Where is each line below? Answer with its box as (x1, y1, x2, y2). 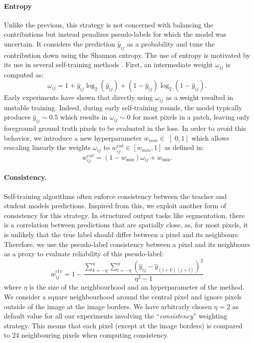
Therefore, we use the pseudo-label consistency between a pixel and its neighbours (4, 239, 250, 249)
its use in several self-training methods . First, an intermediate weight (4, 59, 213, 70)
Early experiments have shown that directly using (4, 92, 153, 102)
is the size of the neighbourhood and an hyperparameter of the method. (29, 282, 245, 292)
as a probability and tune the (127, 38, 215, 49)
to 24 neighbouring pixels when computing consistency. (4, 330, 169, 340)
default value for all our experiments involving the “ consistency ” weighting (4, 311, 228, 321)
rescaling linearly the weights (4, 142, 91, 152)
